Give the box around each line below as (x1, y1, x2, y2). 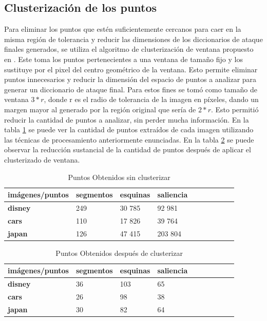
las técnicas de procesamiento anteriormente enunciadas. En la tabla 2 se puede (4, 134, 254, 145)
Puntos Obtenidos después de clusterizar (55, 247, 183, 258)
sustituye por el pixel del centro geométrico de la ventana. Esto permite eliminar (4, 64, 258, 74)
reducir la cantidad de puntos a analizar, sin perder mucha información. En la (4, 114, 249, 125)
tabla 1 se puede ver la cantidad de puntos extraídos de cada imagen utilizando (4, 124, 254, 135)
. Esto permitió (211, 104, 259, 114)
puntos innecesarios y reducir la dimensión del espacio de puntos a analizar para (4, 74, 257, 85)
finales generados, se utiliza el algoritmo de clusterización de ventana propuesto (4, 44, 254, 54)
